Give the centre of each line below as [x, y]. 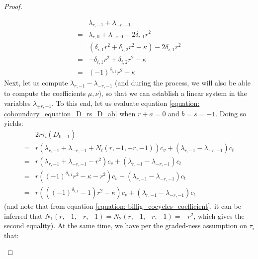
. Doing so [231, 113]
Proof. [13, 6]
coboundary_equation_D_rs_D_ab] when [70, 113]
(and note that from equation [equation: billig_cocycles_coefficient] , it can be [123, 206]
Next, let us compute [36, 83]
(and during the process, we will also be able [183, 83]
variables [17, 103]
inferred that [23, 216]
